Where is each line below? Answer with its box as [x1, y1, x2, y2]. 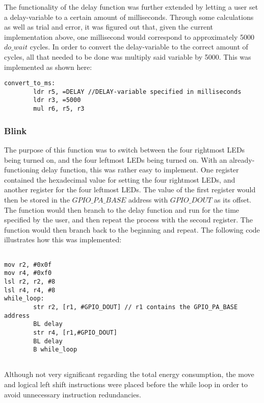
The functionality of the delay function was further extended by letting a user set [4, 2, 258, 12]
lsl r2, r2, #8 [4, 278, 56, 285]
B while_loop [33, 346, 77, 354]
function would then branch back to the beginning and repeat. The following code [4, 224, 260, 235]
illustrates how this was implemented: [4, 234, 122, 245]
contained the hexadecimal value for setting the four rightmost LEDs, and [4, 174, 235, 185]
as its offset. [214, 194, 252, 205]
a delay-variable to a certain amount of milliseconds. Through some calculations [4, 11, 254, 22]
